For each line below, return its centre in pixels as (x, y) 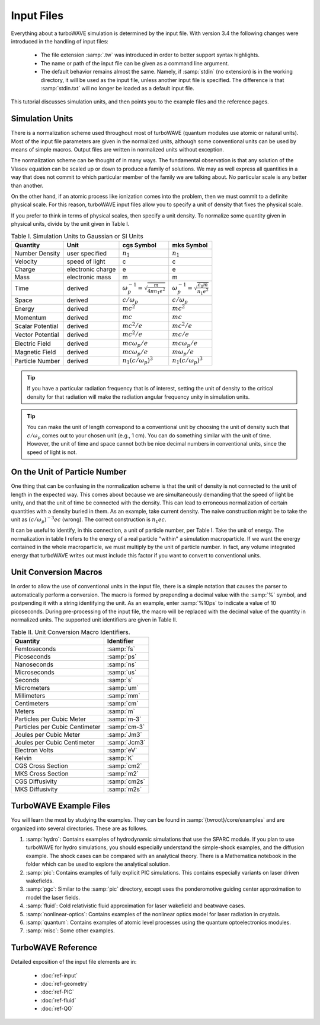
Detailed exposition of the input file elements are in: (74, 962)
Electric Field (33, 343)
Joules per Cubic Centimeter (55, 742)
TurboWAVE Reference (54, 948)
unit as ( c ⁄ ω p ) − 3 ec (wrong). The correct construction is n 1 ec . (89, 520)
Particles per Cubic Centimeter (57, 727)
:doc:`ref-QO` (57, 1009)
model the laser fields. (53, 897)
